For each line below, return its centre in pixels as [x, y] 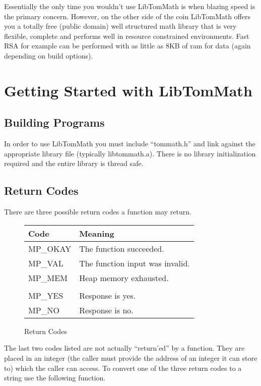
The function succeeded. [122, 248]
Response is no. [106, 310]
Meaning [97, 233]
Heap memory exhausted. [124, 278]
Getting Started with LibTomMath [128, 90]
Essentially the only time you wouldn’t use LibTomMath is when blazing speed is [130, 6]
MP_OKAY [50, 248]
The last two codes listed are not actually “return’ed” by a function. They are [124, 348]
